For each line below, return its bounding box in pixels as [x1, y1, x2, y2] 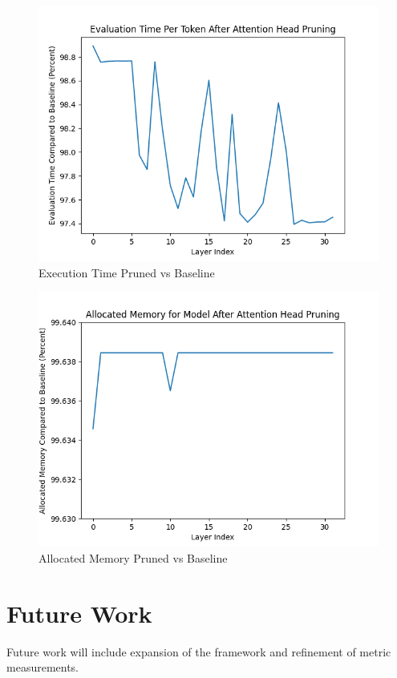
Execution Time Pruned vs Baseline [38, 264, 215, 280]
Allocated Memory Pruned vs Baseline [38, 549, 228, 566]
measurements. [6, 659, 79, 676]
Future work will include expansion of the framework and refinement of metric [6, 643, 391, 660]
